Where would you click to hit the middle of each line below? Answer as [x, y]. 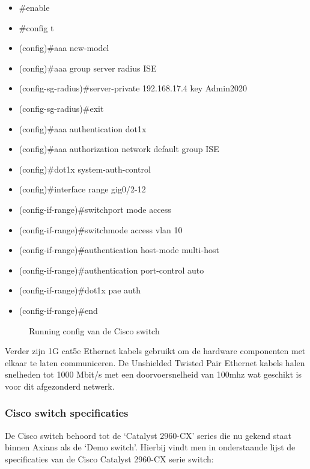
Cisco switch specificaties [67, 413]
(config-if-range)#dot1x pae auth [80, 290]
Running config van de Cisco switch [94, 330]
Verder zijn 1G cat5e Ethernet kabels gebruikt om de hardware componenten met [155, 351]
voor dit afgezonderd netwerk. [60, 386]
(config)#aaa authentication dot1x [83, 128]
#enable [34, 7]
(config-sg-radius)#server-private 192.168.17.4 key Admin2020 [133, 88]
